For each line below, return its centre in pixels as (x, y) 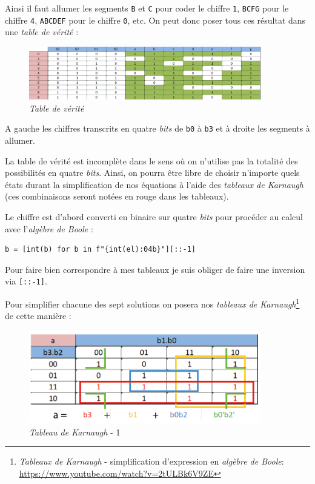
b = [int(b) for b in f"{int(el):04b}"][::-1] (100, 250)
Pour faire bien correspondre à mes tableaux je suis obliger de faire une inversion (155, 269)
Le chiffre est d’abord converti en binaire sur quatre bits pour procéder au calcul (154, 216)
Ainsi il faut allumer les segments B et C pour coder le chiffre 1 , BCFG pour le (147, 8)
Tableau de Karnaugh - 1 (75, 432)
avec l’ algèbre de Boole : (49, 228)
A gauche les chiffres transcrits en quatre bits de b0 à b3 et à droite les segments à (157, 128)
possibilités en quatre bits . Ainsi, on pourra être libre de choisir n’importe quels (152, 173)
